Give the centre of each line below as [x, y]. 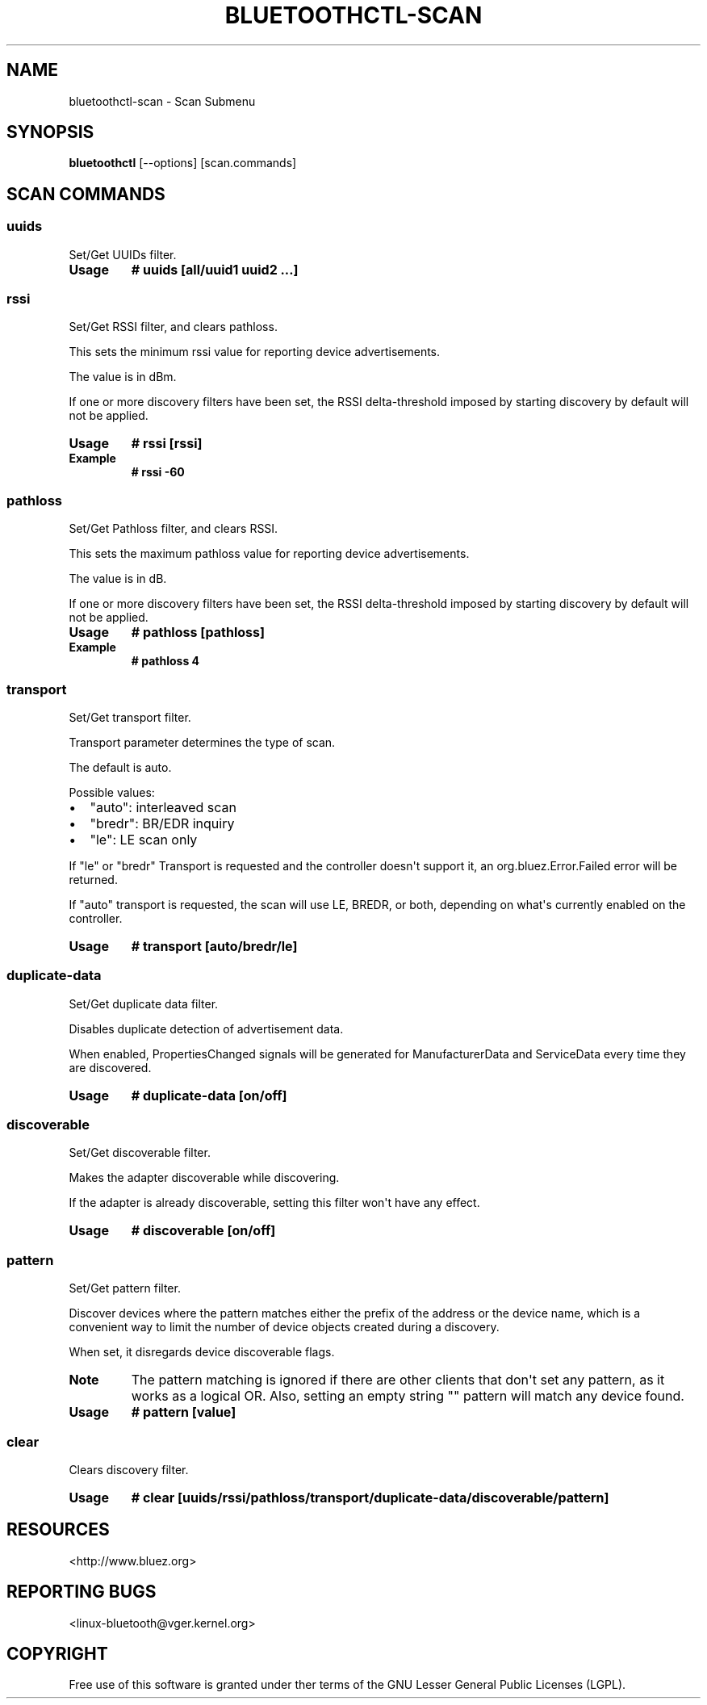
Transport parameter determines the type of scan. [202, 742]
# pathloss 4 [165, 661]
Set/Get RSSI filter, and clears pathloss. [173, 327]
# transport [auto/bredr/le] [214, 946]
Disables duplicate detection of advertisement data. [206, 1028]
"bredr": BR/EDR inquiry [162, 823]
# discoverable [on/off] [203, 1231]
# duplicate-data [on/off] [209, 1095]
